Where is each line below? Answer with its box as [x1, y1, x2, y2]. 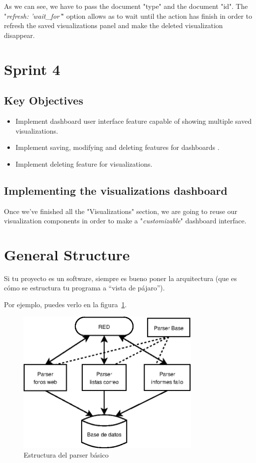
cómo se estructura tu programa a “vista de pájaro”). [4, 283, 165, 293]
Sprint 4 [4, 59, 61, 79]
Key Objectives [4, 93, 83, 108]
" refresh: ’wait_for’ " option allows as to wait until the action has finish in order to [4, 10, 252, 21]
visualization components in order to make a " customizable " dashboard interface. [4, 215, 247, 226]
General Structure [4, 244, 130, 264]
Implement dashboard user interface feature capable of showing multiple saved [15, 115, 252, 126]
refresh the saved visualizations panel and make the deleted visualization [4, 20, 223, 31]
